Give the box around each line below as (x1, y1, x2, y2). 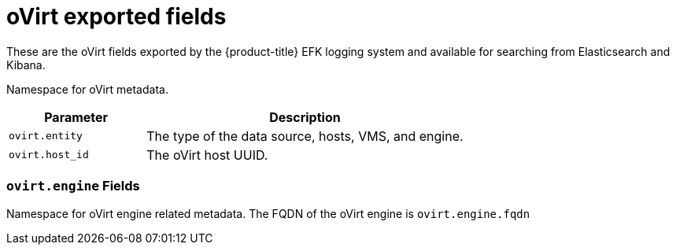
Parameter (44, 109, 109, 125)
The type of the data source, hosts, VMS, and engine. (146, 127, 464, 144)
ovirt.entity (9, 130, 83, 142)
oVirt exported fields (6, 3, 227, 30)
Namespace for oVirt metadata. (6, 82, 168, 96)
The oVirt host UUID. (146, 146, 268, 163)
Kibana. (6, 57, 46, 72)
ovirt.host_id (9, 149, 89, 161)
